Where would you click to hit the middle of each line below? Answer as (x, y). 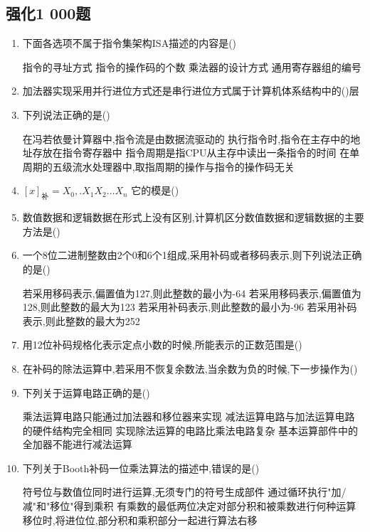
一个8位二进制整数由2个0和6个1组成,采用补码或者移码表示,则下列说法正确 (192, 255)
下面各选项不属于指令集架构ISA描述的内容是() (129, 43)
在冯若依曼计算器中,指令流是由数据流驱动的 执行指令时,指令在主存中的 (186, 138)
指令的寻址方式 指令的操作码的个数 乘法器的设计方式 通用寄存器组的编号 (192, 66)
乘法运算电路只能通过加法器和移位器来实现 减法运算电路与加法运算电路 (189, 416)
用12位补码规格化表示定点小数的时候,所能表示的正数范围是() (162, 345)
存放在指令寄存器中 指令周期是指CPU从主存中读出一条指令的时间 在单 (196, 153)
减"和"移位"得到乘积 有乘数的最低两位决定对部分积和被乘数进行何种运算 (189, 506)
